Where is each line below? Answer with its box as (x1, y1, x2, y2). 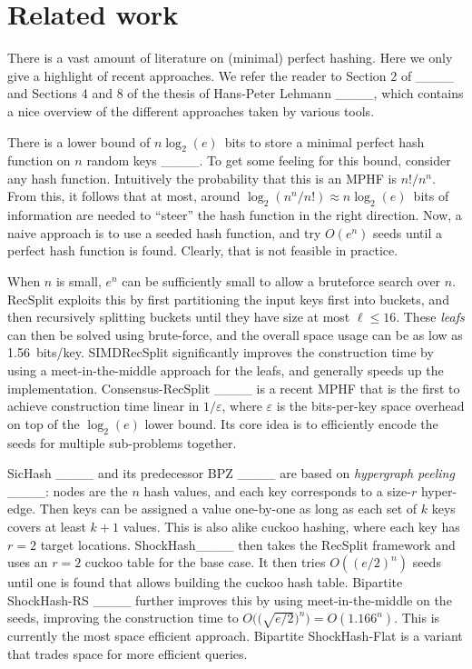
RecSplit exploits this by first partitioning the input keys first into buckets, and (7, 289, 449, 308)
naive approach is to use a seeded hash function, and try (7, 223, 321, 242)
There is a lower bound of (7, 132, 151, 151)
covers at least (7, 516, 86, 535)
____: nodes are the (7, 481, 128, 500)
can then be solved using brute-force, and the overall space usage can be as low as (7, 325, 463, 344)
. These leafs (396, 307, 465, 326)
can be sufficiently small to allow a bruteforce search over (122, 272, 441, 291)
